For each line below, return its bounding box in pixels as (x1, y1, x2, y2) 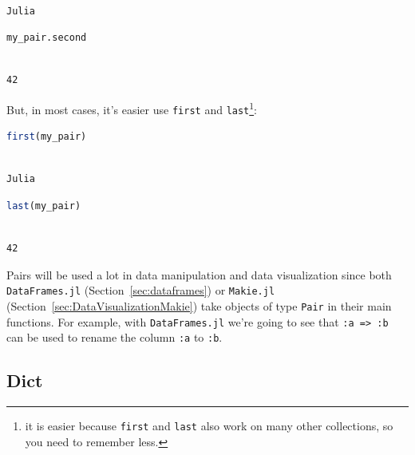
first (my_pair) (6, 131, 87, 143)
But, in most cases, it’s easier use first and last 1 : (6, 98, 258, 117)
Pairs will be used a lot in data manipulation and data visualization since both (6, 266, 392, 283)
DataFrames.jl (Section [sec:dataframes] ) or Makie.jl (6, 282, 275, 299)
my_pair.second (6, 32, 87, 44)
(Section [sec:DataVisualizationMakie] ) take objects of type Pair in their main (6, 298, 392, 315)
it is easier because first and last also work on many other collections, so (25, 417, 393, 434)
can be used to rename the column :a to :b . (6, 329, 223, 346)
